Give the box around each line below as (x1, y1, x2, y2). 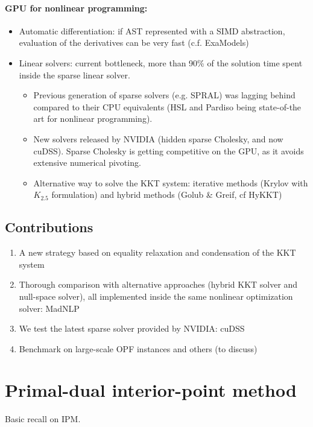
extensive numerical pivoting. (33, 156, 141, 169)
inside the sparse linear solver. (19, 68, 130, 81)
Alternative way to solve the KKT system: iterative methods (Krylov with (33, 176, 308, 189)
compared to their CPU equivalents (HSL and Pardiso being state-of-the (33, 100, 302, 113)
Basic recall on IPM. (5, 413, 81, 425)
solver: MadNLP (19, 302, 80, 314)
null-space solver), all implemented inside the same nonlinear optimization (19, 289, 293, 302)
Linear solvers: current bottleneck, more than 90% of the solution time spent (19, 56, 303, 69)
